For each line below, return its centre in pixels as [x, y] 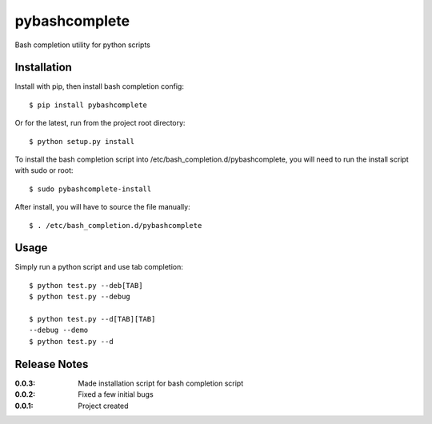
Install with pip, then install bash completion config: [99, 86]
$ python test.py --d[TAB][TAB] [92, 319]
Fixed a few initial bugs [116, 394]
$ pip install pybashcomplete [88, 105]
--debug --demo [59, 330]
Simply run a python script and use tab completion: [99, 267]
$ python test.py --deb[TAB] [86, 285]
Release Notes [52, 364]
